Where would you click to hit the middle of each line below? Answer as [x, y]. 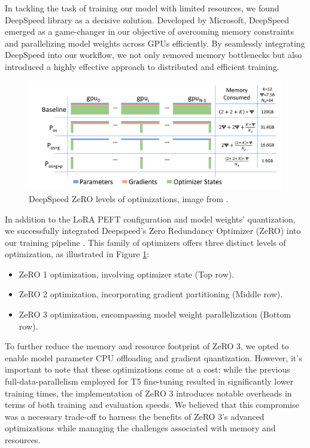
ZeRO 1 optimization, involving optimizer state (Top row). [127, 274]
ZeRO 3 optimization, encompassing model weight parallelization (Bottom [155, 314]
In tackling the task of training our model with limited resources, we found [142, 8]
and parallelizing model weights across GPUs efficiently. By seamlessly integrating [155, 43]
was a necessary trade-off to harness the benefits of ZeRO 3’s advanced [135, 416]
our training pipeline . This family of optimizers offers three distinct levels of [145, 242]
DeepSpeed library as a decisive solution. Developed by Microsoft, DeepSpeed [147, 19]
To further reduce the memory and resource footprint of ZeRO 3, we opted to [147, 346]
